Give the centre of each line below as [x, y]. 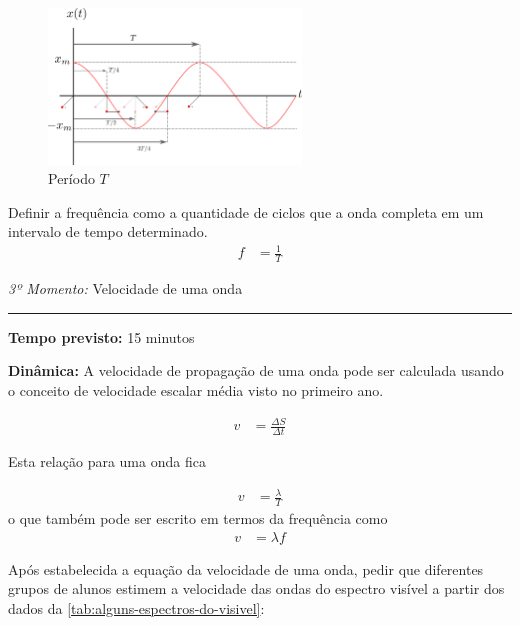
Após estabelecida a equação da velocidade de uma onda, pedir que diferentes [246, 568]
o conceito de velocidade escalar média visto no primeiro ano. [196, 390]
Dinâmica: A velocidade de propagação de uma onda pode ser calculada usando [256, 370]
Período [71, 178]
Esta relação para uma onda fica [107, 461]
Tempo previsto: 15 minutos [101, 336]
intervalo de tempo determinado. [108, 231]
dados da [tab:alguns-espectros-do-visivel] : [136, 607]
